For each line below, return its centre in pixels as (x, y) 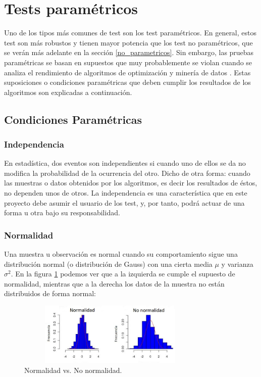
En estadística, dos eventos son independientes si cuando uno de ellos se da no (125, 163)
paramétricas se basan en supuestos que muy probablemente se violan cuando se (128, 62)
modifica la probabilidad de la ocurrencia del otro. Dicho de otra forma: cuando (127, 173)
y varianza (237, 264)
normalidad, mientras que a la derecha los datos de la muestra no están (114, 283)
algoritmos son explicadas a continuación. (68, 92)
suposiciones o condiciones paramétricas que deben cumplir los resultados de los (127, 82)
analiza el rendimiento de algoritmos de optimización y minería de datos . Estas (127, 72)
